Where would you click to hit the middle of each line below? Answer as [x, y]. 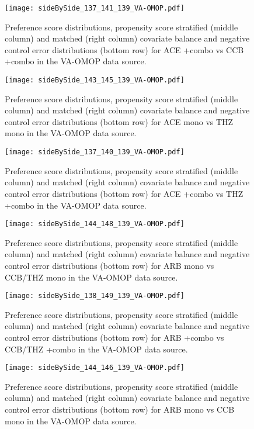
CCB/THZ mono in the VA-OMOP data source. [91, 277]
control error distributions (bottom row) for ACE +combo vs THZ [124, 193]
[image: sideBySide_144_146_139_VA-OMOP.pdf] [95, 368]
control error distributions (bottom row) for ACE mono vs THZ [119, 121]
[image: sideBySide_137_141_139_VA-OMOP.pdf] [95, 8]
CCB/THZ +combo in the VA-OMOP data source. [96, 349]
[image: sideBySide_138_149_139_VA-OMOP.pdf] [95, 296]
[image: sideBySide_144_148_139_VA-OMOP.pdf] [95, 224]
